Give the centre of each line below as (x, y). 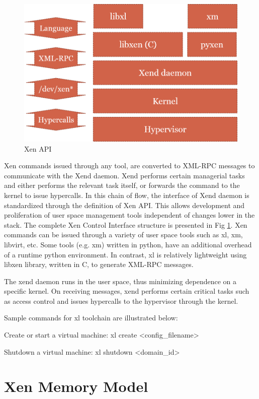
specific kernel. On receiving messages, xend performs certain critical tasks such (127, 291)
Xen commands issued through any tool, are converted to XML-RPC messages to (129, 165)
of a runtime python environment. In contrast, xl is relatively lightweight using (125, 254)
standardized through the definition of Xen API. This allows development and (124, 205)
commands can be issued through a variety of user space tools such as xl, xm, (123, 235)
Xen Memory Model (76, 386)
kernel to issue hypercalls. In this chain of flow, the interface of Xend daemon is (127, 195)
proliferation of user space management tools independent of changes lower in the (129, 215)
